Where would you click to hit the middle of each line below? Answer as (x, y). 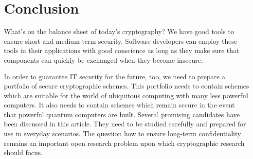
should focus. (23, 152)
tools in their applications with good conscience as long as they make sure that (122, 50)
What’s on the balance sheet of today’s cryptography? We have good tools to (119, 31)
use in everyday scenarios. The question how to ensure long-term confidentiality (123, 133)
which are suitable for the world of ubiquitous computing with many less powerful (126, 95)
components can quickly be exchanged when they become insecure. (103, 60)
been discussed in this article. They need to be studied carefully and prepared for (125, 124)
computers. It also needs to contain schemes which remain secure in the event (119, 105)
